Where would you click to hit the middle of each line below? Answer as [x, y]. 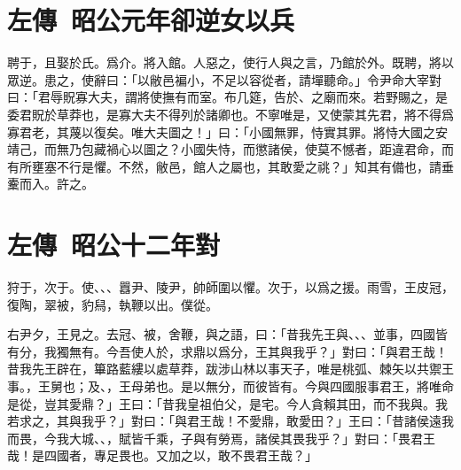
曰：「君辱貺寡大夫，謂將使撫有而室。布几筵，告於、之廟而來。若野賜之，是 [227, 97]
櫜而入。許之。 [51, 184]
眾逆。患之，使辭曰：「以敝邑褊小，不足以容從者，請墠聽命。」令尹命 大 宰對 [224, 79]
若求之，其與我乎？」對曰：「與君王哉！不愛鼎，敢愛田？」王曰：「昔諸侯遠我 [230, 421]
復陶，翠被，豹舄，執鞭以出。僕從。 [113, 304]
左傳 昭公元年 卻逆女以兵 [151, 20]
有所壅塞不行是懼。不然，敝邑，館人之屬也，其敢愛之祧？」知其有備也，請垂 [230, 166]
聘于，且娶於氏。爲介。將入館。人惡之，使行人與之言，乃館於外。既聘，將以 [230, 62]
